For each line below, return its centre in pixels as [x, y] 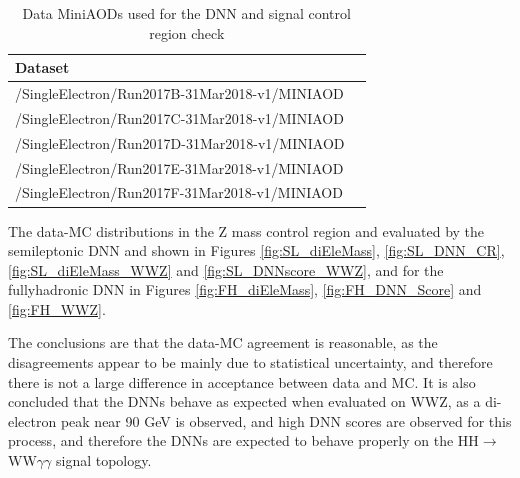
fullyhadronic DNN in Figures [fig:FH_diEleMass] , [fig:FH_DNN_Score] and [245, 289]
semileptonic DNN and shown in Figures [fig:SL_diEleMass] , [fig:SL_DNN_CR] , [256, 250]
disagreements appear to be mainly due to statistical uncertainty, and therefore [250, 362]
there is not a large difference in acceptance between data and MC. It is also [242, 381]
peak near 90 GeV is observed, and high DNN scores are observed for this [286, 420]
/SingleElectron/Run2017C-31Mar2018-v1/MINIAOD [179, 117]
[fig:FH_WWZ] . [57, 308]
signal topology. [103, 460]
